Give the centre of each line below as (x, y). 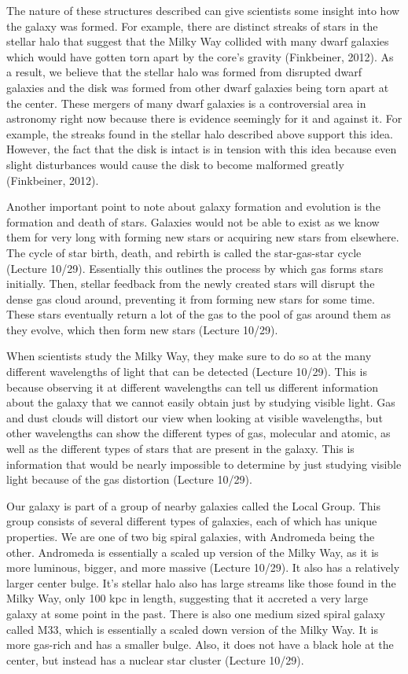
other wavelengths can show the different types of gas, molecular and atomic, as (198, 433)
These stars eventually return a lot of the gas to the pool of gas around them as (199, 314)
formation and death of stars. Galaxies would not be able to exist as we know (193, 221)
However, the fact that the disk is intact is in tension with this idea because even (202, 149)
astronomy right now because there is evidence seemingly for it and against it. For (204, 118)
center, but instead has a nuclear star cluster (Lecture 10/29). (155, 659)
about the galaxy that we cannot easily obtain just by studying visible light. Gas (201, 402)
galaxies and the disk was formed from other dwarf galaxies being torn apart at (198, 87)
